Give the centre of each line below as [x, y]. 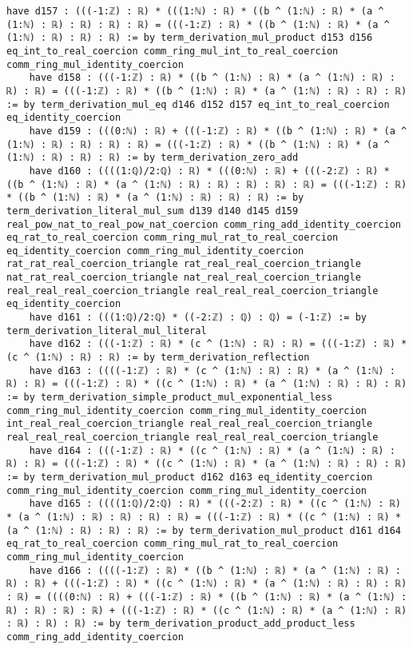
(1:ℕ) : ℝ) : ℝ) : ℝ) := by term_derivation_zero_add [153, 158]
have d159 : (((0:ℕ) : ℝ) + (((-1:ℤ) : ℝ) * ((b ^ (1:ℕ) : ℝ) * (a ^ [218, 131]
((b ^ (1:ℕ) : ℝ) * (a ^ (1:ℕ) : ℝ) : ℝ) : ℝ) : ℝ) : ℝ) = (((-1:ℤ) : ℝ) [207, 184]
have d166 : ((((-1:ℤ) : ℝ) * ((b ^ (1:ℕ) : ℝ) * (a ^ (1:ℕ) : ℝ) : [215, 570]
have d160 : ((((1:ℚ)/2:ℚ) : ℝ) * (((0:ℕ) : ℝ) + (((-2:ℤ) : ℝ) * [209, 171]
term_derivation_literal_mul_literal [107, 330]
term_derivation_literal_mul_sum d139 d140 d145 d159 [153, 211]
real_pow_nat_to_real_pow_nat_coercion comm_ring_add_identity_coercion [204, 224]
